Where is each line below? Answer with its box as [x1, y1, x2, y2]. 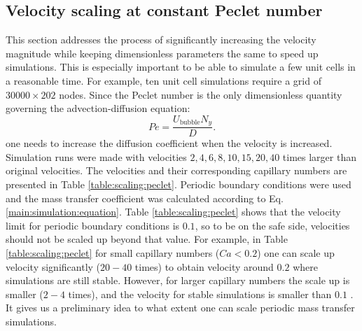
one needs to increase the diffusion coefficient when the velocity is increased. [6, 136, 333, 150]
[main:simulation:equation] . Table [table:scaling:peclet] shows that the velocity [6, 204, 341, 219]
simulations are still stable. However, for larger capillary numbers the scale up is [6, 273, 350, 288]
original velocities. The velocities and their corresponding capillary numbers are [6, 163, 347, 178]
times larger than [282, 149, 356, 164]
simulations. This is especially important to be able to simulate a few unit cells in [6, 59, 356, 74]
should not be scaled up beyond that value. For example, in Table [6, 232, 288, 246]
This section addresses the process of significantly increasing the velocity [6, 32, 316, 47]
